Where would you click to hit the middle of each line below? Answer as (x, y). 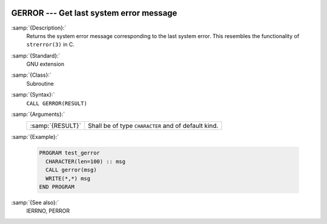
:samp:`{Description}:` (39, 28)
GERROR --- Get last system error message (94, 13)
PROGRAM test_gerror (69, 153)
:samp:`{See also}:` (35, 202)
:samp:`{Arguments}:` (38, 114)
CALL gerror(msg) (71, 170)
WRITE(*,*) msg (68, 178)
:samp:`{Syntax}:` (33, 95)
